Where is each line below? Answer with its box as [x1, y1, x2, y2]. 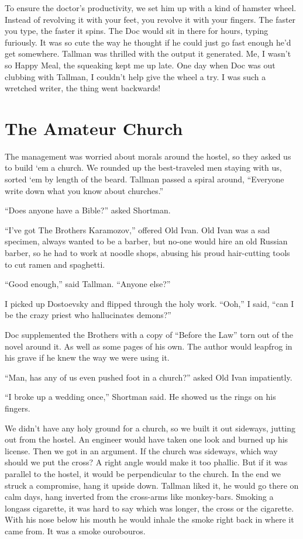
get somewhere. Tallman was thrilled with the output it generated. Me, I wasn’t [5, 47, 291, 60]
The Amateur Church [5, 116, 183, 140]
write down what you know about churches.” [5, 184, 164, 196]
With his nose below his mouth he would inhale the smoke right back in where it [5, 513, 294, 526]
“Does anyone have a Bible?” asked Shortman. [5, 204, 171, 216]
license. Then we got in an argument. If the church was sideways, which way [5, 444, 278, 457]
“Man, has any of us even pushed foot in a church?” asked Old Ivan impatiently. [5, 371, 292, 383]
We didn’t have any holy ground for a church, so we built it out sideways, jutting [5, 421, 295, 434]
